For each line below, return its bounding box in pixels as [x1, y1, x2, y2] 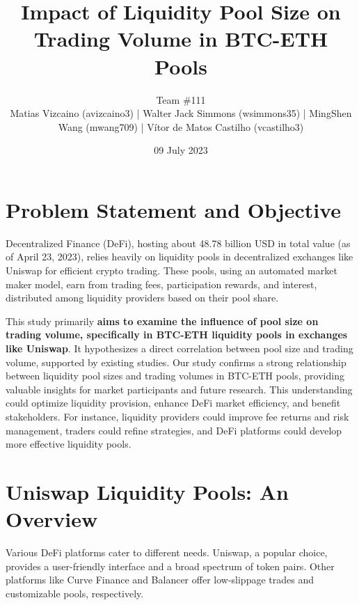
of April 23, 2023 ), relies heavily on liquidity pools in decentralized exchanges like [6, 249, 353, 264]
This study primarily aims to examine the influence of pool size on [6, 313, 319, 328]
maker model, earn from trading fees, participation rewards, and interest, [6, 276, 317, 291]
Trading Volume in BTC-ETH [33, 24, 328, 53]
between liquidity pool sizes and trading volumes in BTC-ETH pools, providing [6, 368, 344, 383]
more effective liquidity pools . [6, 437, 131, 451]
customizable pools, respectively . [6, 586, 144, 600]
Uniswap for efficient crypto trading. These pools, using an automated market [6, 263, 337, 277]
